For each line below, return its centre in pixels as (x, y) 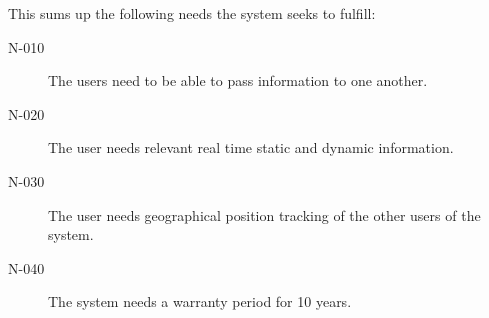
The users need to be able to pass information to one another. (238, 80)
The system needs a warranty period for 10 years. (200, 301)
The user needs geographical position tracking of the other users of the (264, 214)
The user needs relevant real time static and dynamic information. (251, 147)
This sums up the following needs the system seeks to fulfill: (192, 13)
